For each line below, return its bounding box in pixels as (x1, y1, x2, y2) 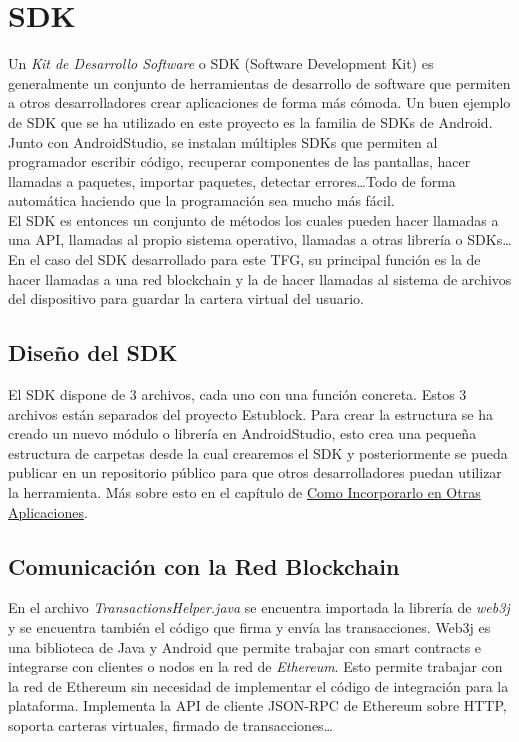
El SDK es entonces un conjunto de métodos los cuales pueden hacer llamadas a (8, 209, 499, 230)
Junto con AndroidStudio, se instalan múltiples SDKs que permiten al (8, 131, 438, 152)
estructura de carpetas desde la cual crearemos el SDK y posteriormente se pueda (8, 442, 508, 463)
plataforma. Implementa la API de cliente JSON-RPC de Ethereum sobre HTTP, (8, 695, 507, 716)
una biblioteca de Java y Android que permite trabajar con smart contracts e (8, 636, 482, 657)
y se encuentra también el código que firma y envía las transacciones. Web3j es (8, 617, 491, 637)
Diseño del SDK (8, 337, 178, 368)
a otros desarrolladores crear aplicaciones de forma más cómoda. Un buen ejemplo (8, 92, 511, 113)
